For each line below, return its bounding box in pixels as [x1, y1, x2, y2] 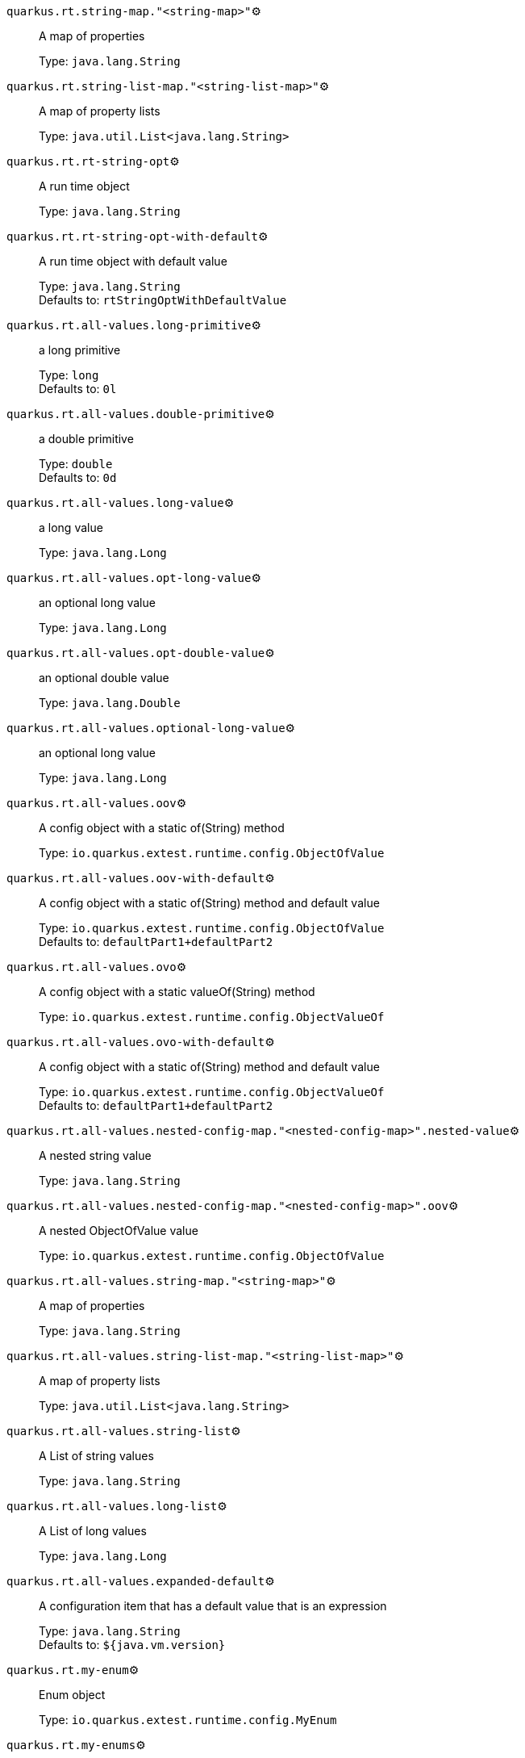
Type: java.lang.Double [39, 696, 181, 709]
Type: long [39, 368, 99, 382]
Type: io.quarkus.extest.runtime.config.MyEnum [39, 1713, 337, 1727]
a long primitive [39, 343, 121, 357]
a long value [39, 521, 103, 534]
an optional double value [39, 671, 169, 684]
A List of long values [39, 1524, 147, 1538]
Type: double [39, 457, 113, 471]
